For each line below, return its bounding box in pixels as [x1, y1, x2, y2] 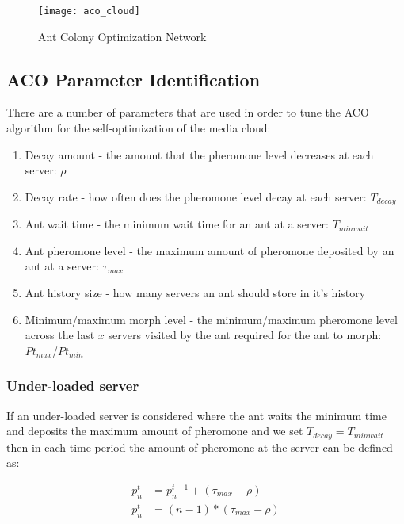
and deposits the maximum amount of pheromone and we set [6, 423, 303, 439]
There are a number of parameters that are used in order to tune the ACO [6, 104, 369, 120]
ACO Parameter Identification [6, 67, 261, 91]
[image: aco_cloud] [38, 6, 140, 17]
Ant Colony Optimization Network [38, 28, 207, 44]
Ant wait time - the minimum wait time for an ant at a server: [25, 216, 329, 232]
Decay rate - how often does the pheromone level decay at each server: [25, 188, 367, 205]
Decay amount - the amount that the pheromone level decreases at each [25, 146, 374, 163]
